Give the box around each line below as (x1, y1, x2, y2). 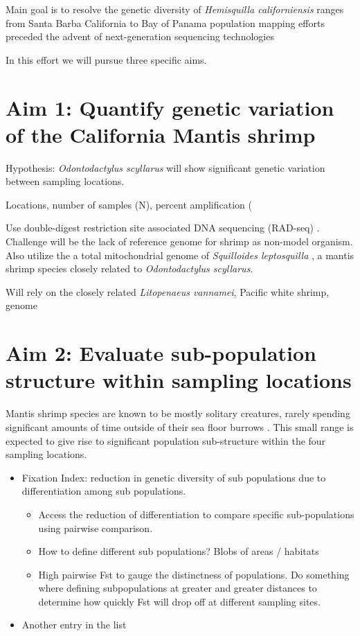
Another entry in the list (21, 617, 127, 632)
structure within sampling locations (6, 366, 352, 394)
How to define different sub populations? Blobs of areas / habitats (38, 544, 319, 558)
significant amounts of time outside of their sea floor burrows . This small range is (6, 419, 354, 434)
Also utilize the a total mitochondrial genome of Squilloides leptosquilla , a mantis (6, 247, 354, 262)
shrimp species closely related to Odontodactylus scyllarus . (6, 261, 253, 276)
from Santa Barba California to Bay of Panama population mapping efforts (6, 15, 325, 30)
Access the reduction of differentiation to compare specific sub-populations (38, 506, 354, 521)
